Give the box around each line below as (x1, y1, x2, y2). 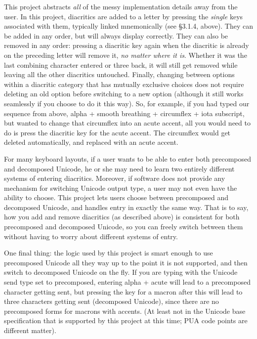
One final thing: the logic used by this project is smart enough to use (4, 248, 213, 258)
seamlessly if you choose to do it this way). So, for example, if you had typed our (4, 98, 250, 108)
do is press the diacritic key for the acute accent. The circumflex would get (4, 127, 231, 137)
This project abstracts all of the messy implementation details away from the (4, 1, 238, 11)
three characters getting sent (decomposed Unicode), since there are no (4, 296, 219, 306)
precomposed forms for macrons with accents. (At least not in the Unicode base (4, 305, 246, 316)
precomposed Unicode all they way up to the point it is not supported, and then (4, 257, 248, 267)
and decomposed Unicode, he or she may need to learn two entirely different (4, 163, 235, 173)
